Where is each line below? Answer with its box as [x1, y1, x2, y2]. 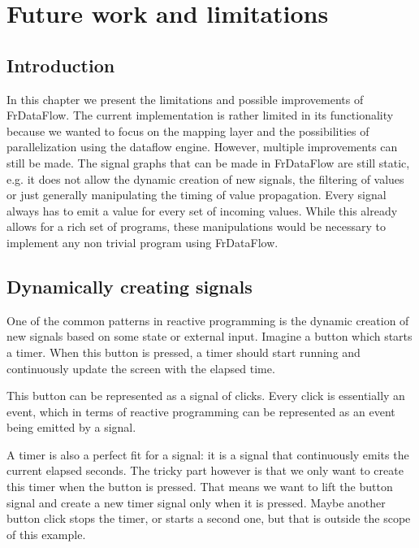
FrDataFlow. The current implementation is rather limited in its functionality [6, 107, 394, 124]
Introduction [6, 52, 115, 77]
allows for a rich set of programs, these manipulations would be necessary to [6, 218, 386, 235]
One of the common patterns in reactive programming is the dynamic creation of [6, 311, 409, 328]
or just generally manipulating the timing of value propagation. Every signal [6, 186, 387, 203]
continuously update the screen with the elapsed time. [6, 359, 275, 376]
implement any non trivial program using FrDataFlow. [6, 233, 279, 250]
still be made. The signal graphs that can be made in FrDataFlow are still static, [6, 154, 410, 171]
